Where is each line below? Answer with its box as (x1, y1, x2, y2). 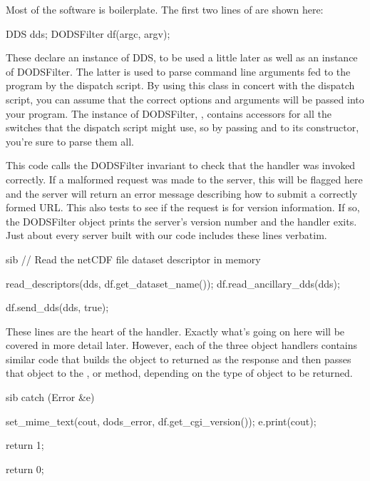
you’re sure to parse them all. (6, 133, 134, 148)
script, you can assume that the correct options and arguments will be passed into (6, 91, 364, 106)
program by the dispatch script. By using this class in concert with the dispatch (6, 78, 355, 93)
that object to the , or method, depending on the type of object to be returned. (6, 365, 353, 380)
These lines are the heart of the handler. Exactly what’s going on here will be (6, 323, 345, 338)
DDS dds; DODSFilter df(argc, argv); (6, 26, 170, 41)
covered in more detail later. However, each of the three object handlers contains (6, 338, 358, 353)
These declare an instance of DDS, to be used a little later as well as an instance (6, 50, 358, 65)
